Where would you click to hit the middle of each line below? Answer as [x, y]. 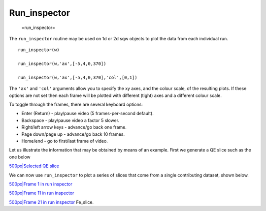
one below [20, 157]
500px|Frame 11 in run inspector [42, 193]
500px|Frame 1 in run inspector [41, 184]
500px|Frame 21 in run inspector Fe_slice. [51, 202]
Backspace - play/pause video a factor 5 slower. [70, 120]
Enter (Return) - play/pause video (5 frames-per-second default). [87, 114]
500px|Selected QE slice [34, 166]
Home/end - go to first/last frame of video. [65, 141]
